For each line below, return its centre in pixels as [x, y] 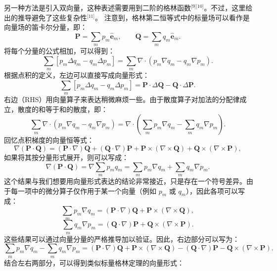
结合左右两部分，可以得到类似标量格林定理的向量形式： [94, 262]
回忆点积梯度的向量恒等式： [49, 140]
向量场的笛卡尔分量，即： [46, 27]
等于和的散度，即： [76, 109]
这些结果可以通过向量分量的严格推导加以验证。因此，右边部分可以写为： [122, 239]
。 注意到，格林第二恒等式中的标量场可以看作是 [172, 17]
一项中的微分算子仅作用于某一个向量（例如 [87, 190]
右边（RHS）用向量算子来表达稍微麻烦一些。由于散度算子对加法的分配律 [122, 99]
